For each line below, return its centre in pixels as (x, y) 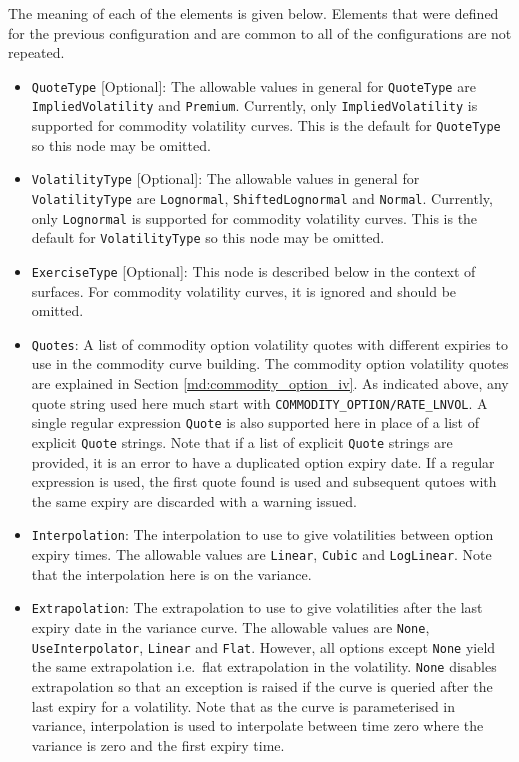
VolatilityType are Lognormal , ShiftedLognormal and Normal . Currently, (262, 198)
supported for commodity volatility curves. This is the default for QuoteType (266, 125)
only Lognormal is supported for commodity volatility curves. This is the (254, 217)
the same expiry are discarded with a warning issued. (194, 500)
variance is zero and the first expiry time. (158, 744)
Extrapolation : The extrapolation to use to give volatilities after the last (257, 607)
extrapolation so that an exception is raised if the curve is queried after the (262, 685)
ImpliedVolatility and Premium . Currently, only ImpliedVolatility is (254, 105)
